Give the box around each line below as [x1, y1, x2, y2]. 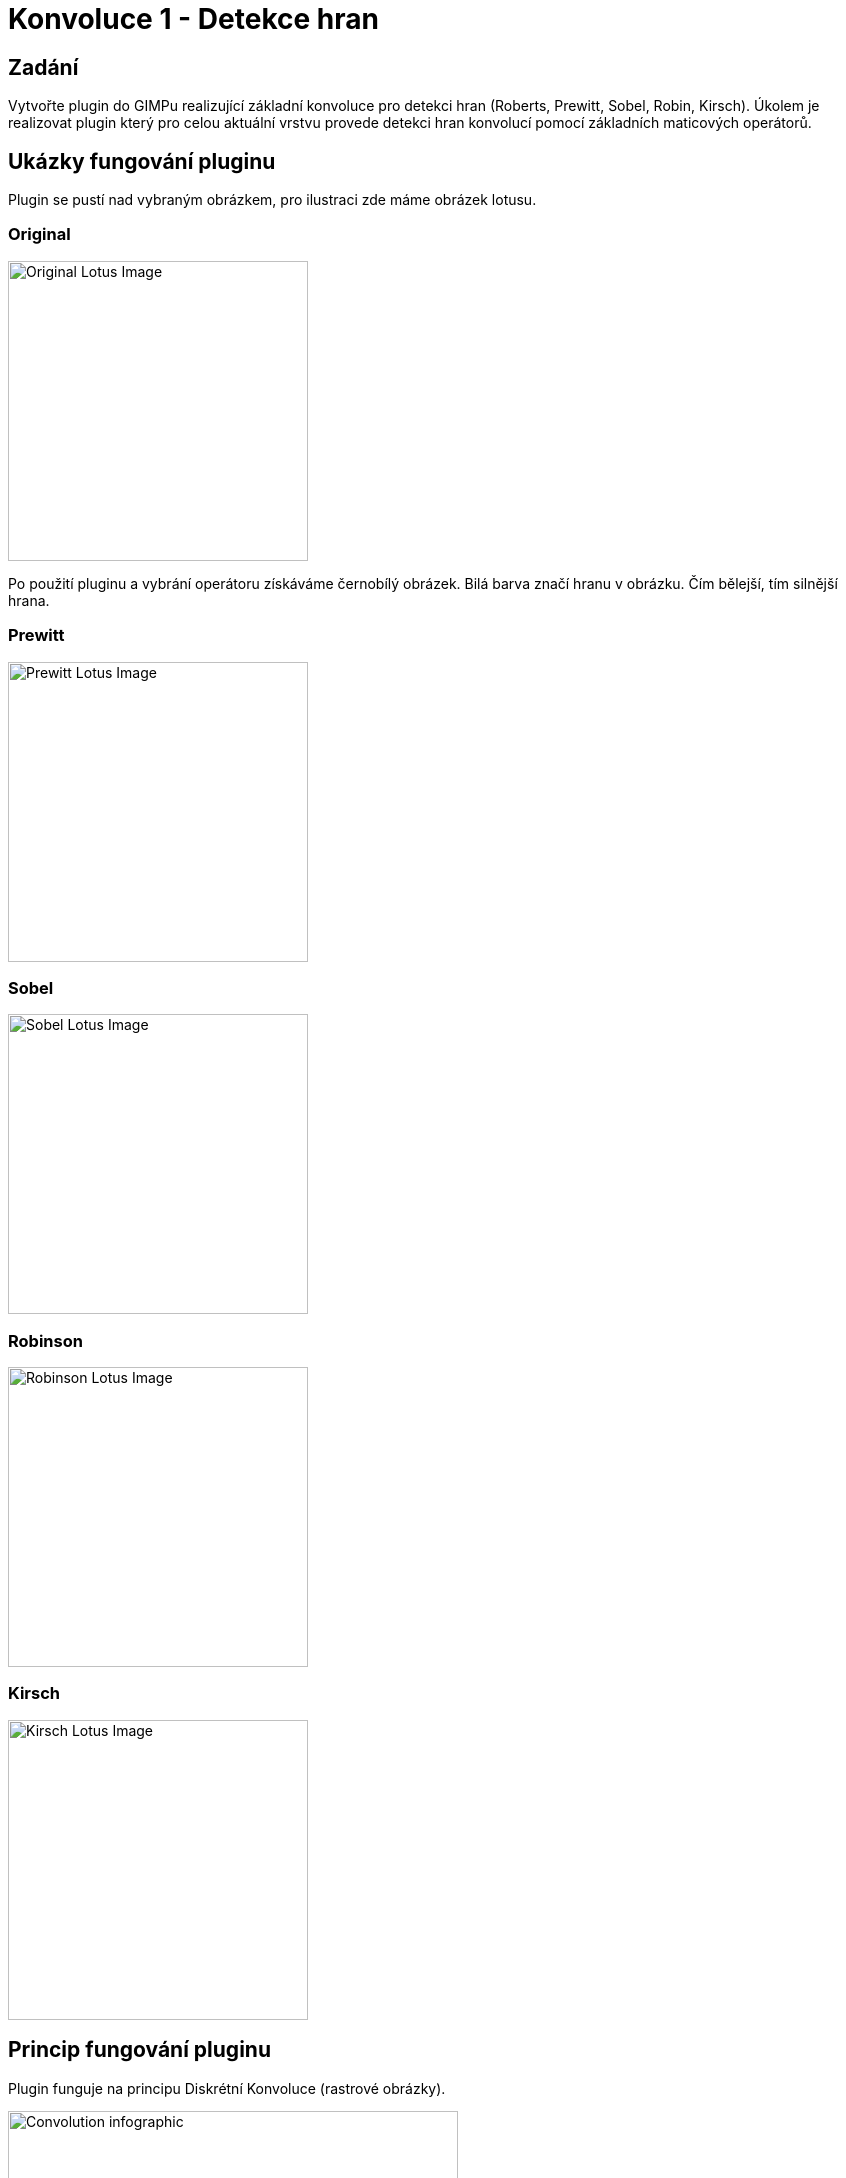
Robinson [8, 1330, 83, 1351]
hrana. [8, 591, 50, 609]
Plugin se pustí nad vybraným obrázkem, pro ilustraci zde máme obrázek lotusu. [8, 191, 537, 209]
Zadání [8, 54, 79, 80]
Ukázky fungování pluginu [8, 148, 276, 174]
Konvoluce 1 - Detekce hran [8, 2, 379, 36]
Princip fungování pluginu [8, 2037, 271, 2063]
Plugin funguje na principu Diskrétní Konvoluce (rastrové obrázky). [8, 2079, 446, 2097]
